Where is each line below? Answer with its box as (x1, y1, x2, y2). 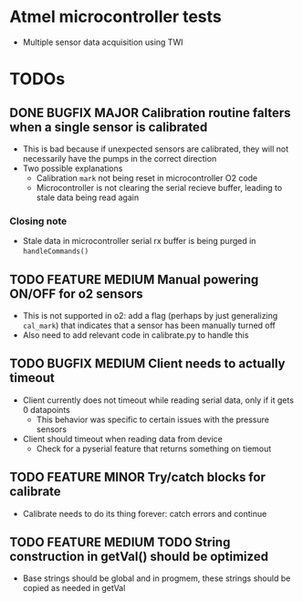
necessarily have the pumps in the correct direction (22, 153, 217, 164)
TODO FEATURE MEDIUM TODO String (9, 534, 231, 550)
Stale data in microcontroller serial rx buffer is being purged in (22, 236, 256, 247)
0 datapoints (22, 404, 70, 415)
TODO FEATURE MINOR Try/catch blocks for (9, 470, 266, 485)
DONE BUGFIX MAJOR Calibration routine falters (9, 105, 291, 121)
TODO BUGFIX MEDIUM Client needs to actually (9, 356, 286, 372)
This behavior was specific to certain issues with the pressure (36, 414, 269, 425)
